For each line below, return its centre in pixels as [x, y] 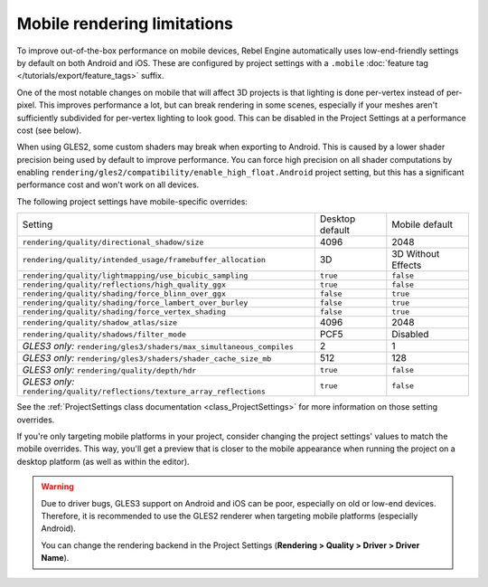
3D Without [416, 254]
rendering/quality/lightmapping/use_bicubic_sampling [135, 276]
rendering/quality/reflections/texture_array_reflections [144, 392]
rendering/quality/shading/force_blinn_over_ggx [124, 294]
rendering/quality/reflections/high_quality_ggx [124, 285]
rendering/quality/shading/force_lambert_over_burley [135, 303]
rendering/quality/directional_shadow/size [113, 242]
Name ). [55, 558]
